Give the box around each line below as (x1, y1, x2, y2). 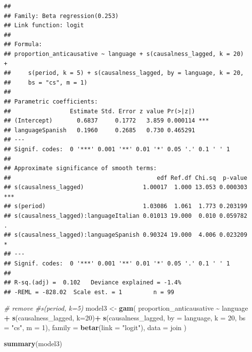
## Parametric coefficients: (4, 98, 98, 105)
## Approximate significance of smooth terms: (4, 165, 157, 172)
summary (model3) (4, 338, 62, 349)
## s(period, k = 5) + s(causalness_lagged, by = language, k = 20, (4, 70, 244, 77)
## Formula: (4, 41, 42, 48)
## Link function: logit (4, 22, 84, 29)
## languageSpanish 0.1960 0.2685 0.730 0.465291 (4, 126, 195, 134)
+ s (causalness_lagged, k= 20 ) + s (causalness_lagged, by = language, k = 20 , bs (4, 313, 246, 322)
